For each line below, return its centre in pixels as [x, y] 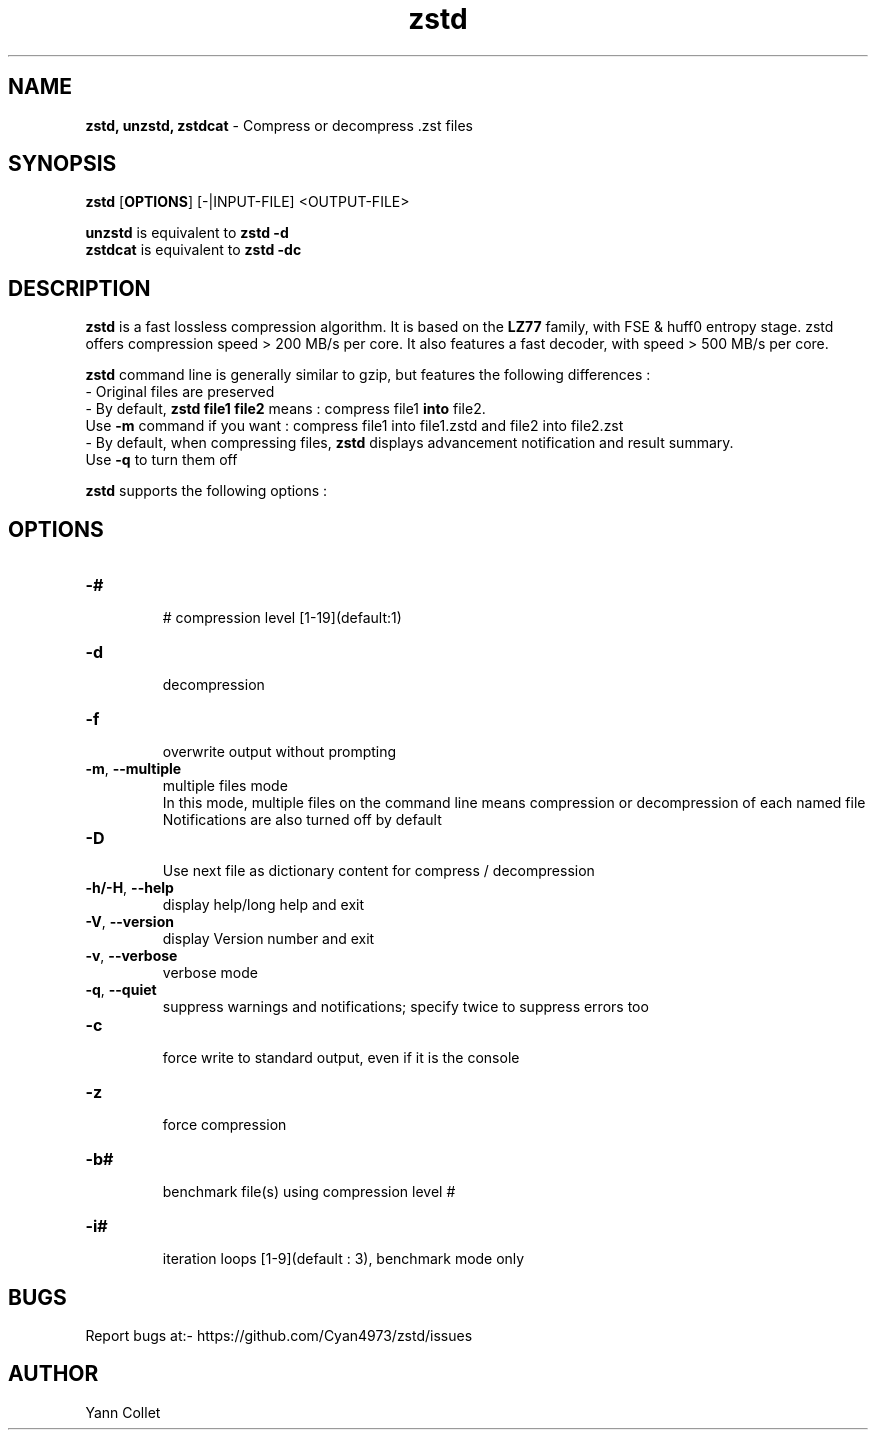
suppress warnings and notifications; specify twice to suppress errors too [405, 1007]
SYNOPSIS [62, 164]
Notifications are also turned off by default [302, 820]
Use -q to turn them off [161, 460]
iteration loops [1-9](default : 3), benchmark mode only [343, 1259]
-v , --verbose [131, 956]
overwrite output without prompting [279, 752]
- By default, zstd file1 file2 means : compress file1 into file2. [285, 409]
